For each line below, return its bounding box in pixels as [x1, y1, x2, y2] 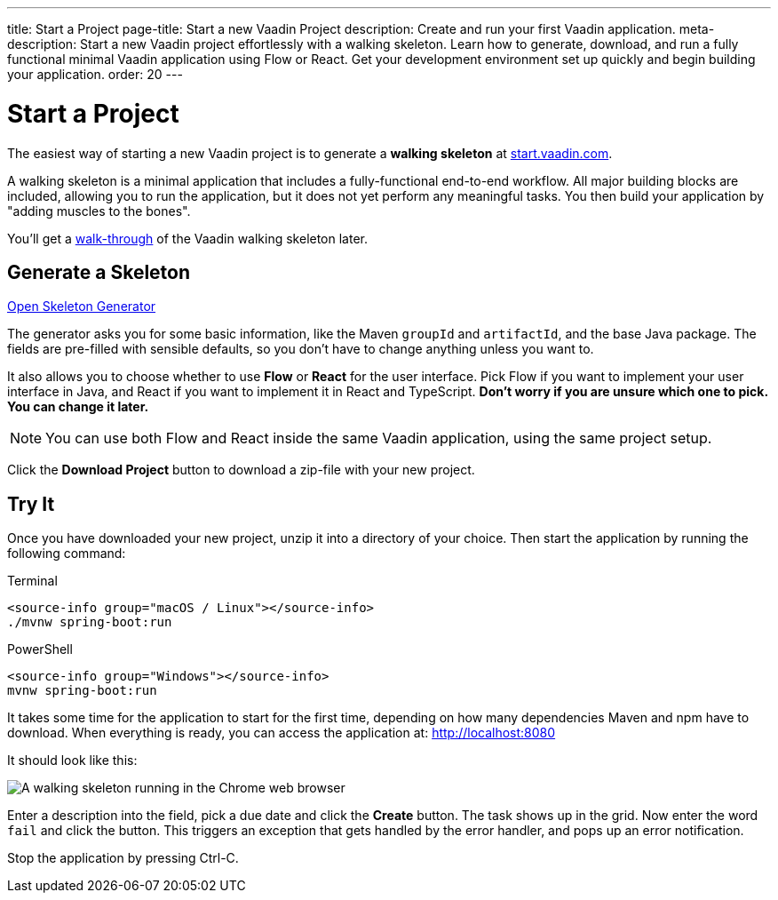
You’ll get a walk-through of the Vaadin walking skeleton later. [7, 230, 369, 246]
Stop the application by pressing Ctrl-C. [7, 850, 239, 866]
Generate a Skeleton [7, 260, 191, 283]
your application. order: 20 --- [7, 67, 183, 82]
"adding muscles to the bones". [7, 203, 191, 219]
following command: [7, 546, 126, 562]
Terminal [7, 573, 58, 589]
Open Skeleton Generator [7, 299, 156, 315]
